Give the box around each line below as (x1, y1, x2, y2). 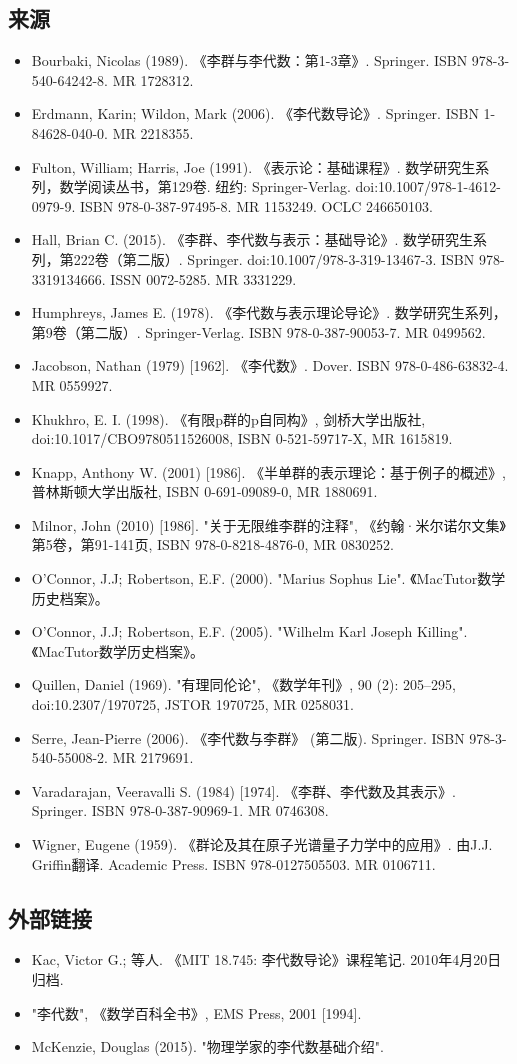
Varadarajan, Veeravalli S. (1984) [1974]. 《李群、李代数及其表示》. (31, 780, 456, 801)
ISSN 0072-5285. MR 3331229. (110, 268, 297, 289)
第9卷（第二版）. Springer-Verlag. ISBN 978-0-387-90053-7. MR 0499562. (31, 321, 486, 342)
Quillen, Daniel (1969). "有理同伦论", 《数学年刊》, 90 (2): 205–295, (31, 674, 456, 695)
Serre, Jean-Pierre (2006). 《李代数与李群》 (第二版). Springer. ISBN (31, 727, 465, 748)
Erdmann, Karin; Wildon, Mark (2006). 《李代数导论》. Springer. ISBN (31, 103, 479, 124)
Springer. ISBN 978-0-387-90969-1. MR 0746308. (31, 800, 329, 821)
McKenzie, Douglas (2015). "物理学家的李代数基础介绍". (31, 1036, 384, 1057)
